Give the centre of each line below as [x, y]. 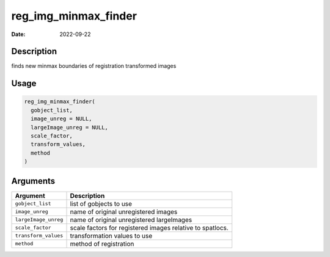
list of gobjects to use [101, 203]
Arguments [33, 181]
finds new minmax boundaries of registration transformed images [94, 66]
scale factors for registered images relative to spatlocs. [149, 228]
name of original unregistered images [124, 212]
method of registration [102, 244]
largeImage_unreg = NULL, [69, 127]
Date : [18, 34]
